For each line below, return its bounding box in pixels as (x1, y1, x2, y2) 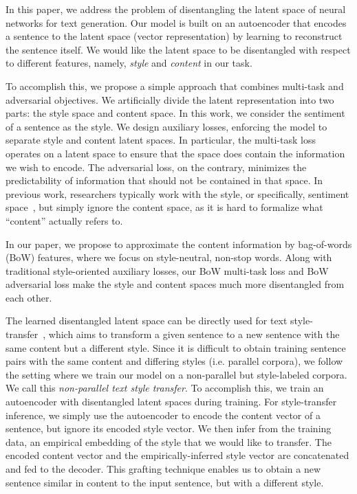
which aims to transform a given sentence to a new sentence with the (48, 327, 340, 341)
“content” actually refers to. (6, 213, 123, 227)
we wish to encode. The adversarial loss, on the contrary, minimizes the (6, 159, 307, 174)
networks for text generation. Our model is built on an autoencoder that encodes (6, 15, 347, 30)
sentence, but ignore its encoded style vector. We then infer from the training (6, 421, 332, 436)
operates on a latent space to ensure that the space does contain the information (6, 146, 345, 160)
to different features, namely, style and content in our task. (6, 56, 252, 70)
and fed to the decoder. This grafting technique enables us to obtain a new (6, 462, 321, 475)
